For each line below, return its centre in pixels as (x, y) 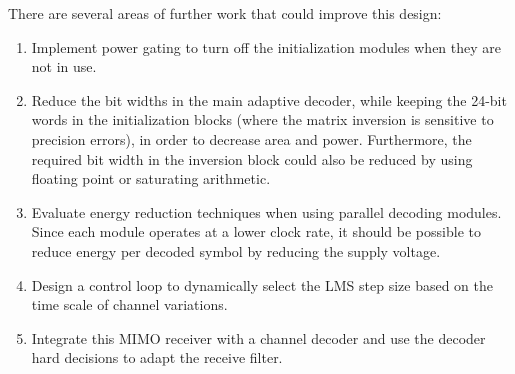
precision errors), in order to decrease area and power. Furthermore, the (251, 138)
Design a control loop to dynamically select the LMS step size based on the (262, 284)
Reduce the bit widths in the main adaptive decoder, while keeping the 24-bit (269, 99)
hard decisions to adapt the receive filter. (157, 357)
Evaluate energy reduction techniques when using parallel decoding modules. (266, 211)
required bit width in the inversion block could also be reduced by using (252, 158)
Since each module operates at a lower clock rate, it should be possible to (256, 231)
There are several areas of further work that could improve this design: (225, 13)
